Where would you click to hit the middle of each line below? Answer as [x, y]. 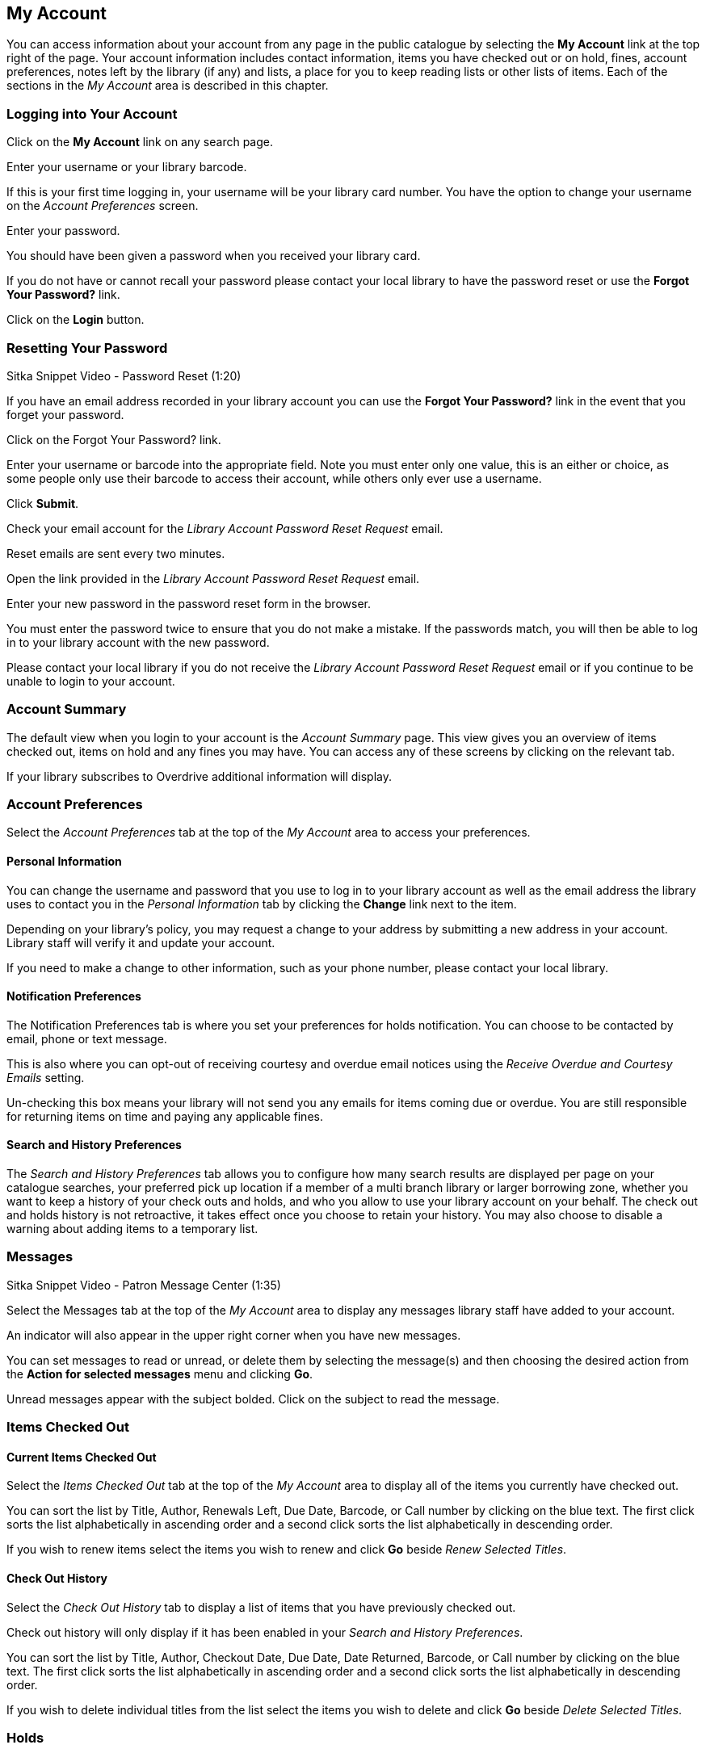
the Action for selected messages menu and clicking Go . [160, 1374]
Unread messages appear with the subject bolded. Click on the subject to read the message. [253, 1399]
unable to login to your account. [91, 681]
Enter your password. [63, 231]
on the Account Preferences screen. [103, 206]
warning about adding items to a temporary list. [132, 1229]
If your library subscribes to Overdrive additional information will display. [200, 776]
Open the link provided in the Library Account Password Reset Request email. [213, 578]
